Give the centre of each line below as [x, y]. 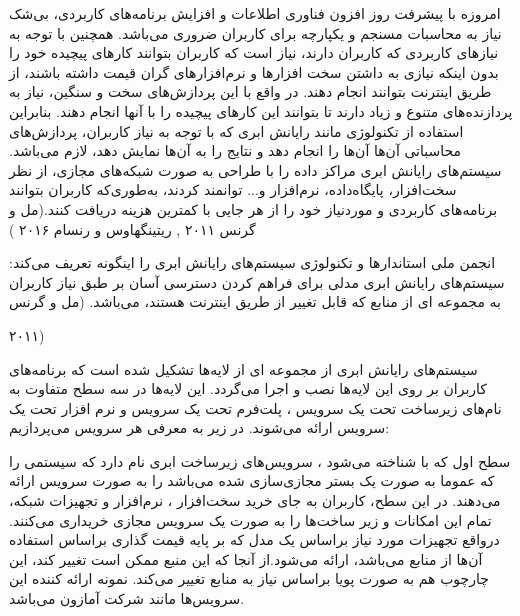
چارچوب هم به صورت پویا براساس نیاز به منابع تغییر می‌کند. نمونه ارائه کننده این [249, 578]
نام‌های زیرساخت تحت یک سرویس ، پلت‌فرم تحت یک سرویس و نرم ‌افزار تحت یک [255, 407]
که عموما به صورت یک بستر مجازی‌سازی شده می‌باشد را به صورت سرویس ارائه [252, 480]
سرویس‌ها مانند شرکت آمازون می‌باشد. [127, 598]
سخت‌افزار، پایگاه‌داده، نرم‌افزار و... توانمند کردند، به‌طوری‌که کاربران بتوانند [233, 189]
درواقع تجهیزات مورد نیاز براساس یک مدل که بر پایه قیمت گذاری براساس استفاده [254, 539]
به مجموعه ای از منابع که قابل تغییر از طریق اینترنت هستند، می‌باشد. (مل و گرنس [255, 301]
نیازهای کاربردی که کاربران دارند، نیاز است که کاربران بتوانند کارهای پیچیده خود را [254, 52]
